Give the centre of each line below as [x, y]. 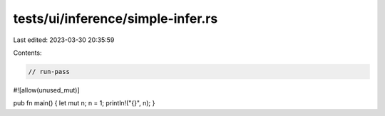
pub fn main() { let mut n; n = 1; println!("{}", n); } [84, 103]
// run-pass [49, 72]
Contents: [27, 53]
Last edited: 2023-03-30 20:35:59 [64, 40]
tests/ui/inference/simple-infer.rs [115, 19]
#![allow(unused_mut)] [46, 90]
